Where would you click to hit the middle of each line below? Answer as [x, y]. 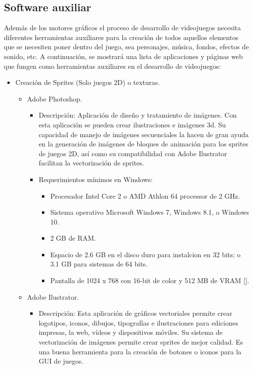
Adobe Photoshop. [55, 98]
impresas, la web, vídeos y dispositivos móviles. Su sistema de [131, 332]
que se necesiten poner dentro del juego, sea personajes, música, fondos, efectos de [126, 47]
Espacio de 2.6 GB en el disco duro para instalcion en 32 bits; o [146, 254]
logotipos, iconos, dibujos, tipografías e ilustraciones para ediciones [138, 322]
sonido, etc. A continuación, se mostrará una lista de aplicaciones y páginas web [124, 56]
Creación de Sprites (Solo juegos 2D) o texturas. [88, 82]
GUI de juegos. [61, 361]
